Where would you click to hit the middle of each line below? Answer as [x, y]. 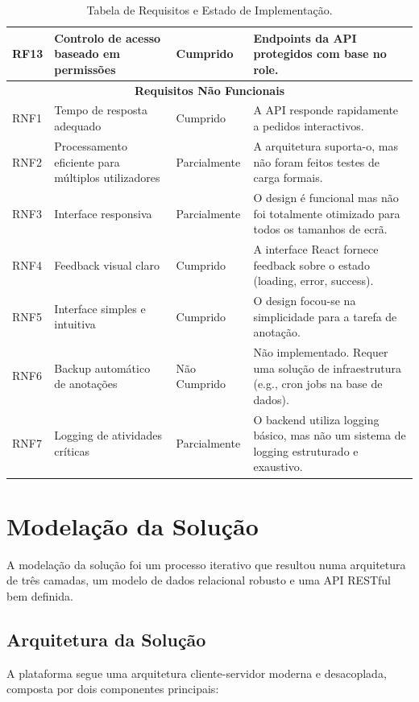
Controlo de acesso [108, 37]
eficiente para [87, 161]
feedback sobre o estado [311, 264]
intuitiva [75, 324]
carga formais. [288, 178]
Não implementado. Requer [321, 352]
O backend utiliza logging [316, 419]
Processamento [91, 145]
